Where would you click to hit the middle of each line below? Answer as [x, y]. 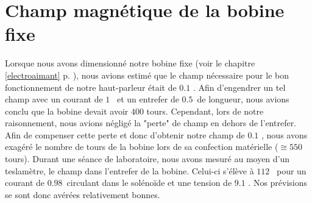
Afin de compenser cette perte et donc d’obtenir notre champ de [125, 134]
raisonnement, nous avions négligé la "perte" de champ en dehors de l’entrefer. [151, 123]
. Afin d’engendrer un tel [239, 87]
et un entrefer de [148, 99]
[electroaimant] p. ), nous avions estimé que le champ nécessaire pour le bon [147, 75]
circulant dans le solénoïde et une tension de [149, 183]
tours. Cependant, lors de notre [205, 111]
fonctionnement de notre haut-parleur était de [91, 87]
